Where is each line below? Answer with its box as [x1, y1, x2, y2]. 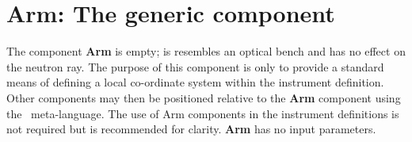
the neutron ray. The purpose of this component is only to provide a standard [6, 58, 384, 75]
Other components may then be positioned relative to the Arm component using [6, 89, 401, 106]
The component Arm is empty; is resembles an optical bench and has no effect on [6, 43, 406, 59]
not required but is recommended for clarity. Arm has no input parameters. [6, 121, 376, 137]
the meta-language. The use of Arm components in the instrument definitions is [6, 105, 399, 121]
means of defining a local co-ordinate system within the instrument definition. [6, 74, 384, 90]
